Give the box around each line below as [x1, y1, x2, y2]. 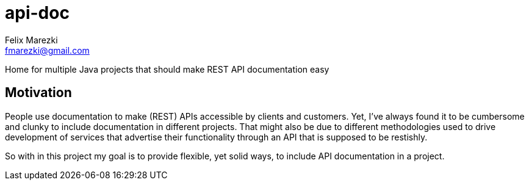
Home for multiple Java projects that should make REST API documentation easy [5, 63, 329, 74]
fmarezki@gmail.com [5, 45, 90, 56]
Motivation [5, 85, 72, 101]
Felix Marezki [5, 34, 58, 45]
